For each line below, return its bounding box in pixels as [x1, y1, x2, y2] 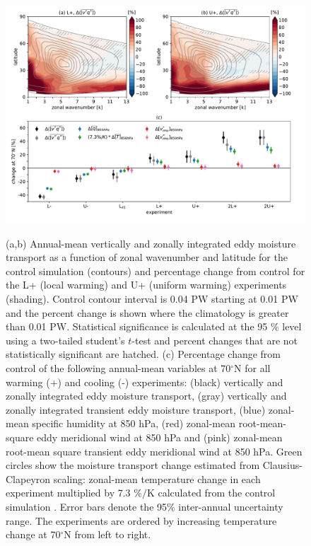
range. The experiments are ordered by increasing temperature [6, 513, 277, 528]
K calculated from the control [146, 485, 276, 500]
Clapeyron [6, 471, 51, 486]
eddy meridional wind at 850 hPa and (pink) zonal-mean [37, 429, 283, 444]
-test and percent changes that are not [131, 332, 298, 347]
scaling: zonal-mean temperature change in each [53, 471, 261, 486]
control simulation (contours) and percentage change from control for [6, 263, 305, 278]
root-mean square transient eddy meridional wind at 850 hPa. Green [6, 443, 303, 458]
